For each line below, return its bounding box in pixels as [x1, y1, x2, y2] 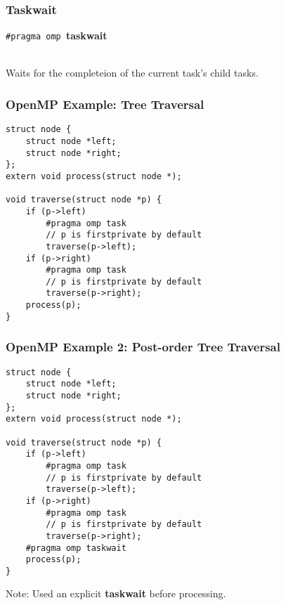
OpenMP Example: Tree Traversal [6, 95, 204, 112]
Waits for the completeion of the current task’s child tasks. [6, 65, 259, 80]
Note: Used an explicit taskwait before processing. [6, 586, 226, 601]
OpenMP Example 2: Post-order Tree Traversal [6, 338, 280, 356]
